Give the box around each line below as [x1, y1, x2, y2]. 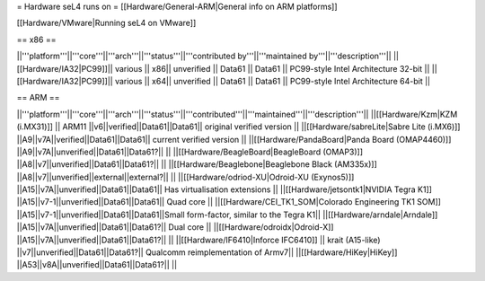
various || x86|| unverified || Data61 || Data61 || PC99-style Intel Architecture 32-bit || [114, 63, 430, 74]
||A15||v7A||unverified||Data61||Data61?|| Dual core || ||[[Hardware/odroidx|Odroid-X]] [16, 222, 334, 233]
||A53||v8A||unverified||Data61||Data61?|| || [16, 259, 178, 270]
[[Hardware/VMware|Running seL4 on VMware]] [16, 18, 197, 29]
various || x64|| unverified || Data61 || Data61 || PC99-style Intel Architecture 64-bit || [114, 75, 431, 86]
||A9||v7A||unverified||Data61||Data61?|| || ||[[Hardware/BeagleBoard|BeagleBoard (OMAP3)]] [16, 146, 364, 157]
